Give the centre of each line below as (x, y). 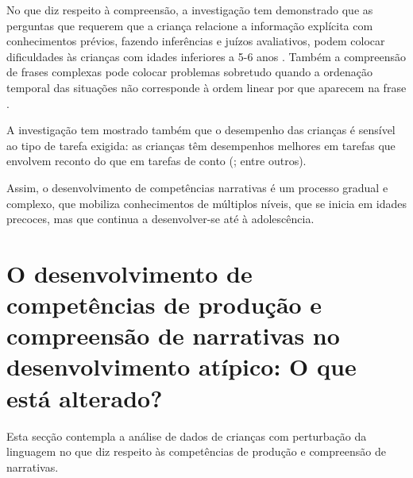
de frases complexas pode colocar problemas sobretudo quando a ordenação (190, 72)
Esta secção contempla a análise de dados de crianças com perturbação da (187, 436)
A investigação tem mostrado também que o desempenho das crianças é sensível (201, 130)
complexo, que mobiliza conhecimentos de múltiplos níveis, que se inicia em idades (206, 203)
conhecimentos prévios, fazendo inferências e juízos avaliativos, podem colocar (196, 41)
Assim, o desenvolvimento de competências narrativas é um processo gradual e (197, 187)
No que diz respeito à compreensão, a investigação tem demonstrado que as (190, 10)
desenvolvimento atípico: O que (181, 366)
